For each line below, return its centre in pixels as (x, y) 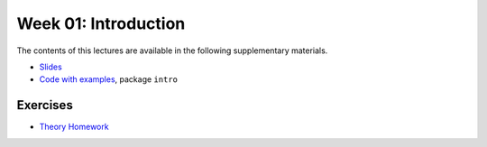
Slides (51, 67)
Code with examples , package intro (109, 79)
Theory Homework (74, 127)
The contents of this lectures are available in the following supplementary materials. (172, 51)
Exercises (45, 105)
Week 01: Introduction (101, 23)
